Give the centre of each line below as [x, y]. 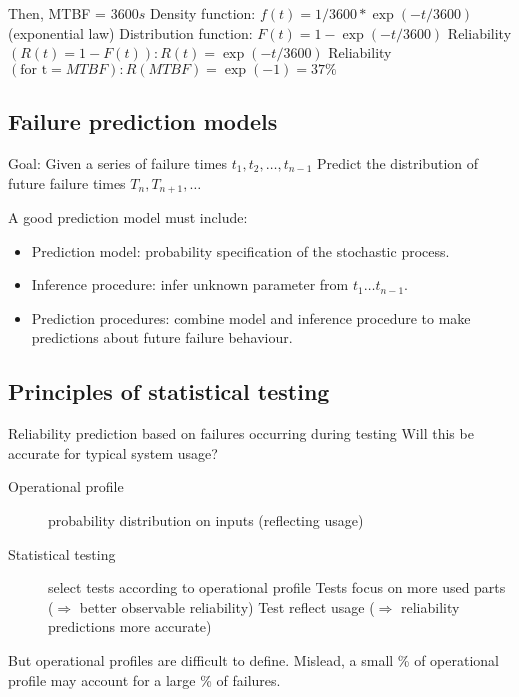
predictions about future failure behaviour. [162, 337]
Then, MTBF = [57, 13]
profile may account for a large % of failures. [144, 679]
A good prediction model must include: [128, 217]
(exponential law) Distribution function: [130, 32]
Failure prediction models [143, 121]
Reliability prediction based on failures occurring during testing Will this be [241, 433]
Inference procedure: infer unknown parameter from [190, 284]
